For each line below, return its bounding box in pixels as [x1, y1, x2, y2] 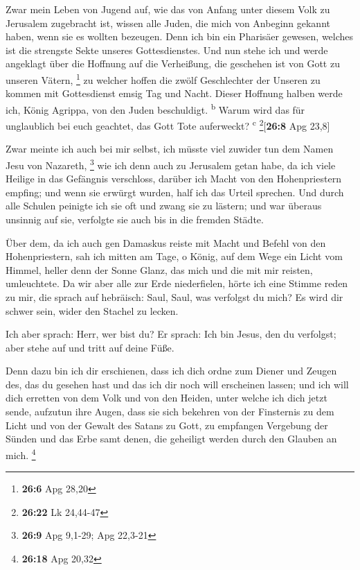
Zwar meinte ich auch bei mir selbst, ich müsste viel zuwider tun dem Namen [6, 141, 334, 156]
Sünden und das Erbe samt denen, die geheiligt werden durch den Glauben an [6, 431, 337, 446]
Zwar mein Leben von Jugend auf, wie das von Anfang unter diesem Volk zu [6, 2, 330, 16]
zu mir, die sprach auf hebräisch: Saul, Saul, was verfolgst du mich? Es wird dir [6, 289, 343, 304]
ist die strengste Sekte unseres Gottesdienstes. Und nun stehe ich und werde [6, 42, 328, 57]
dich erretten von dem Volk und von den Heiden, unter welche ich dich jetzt [6, 390, 327, 405]
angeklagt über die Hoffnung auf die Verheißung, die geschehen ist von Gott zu [6, 56, 340, 71]
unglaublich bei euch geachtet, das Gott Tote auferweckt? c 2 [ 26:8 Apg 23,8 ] [6, 116, 330, 132]
